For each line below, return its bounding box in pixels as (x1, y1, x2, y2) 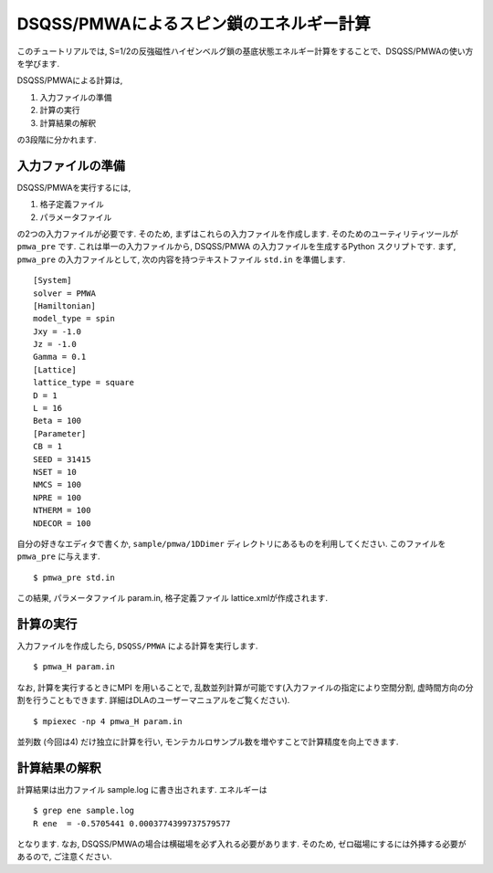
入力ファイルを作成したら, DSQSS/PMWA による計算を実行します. (16, 640, 258, 652)
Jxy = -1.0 (33, 326, 82, 337)
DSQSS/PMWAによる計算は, (16, 75, 123, 86)
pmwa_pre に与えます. (16, 551, 100, 562)
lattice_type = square (33, 377, 135, 388)
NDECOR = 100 (33, 518, 91, 529)
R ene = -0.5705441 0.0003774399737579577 (33, 818, 231, 828)
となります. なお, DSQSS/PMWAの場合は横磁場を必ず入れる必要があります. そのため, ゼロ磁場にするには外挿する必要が (16, 838, 467, 849)
